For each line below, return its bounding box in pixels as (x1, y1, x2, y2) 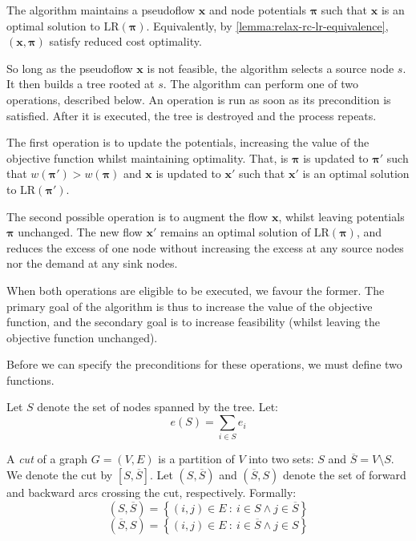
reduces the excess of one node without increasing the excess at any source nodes (6, 239, 404, 256)
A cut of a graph (6, 450, 88, 467)
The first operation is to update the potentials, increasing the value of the (6, 134, 370, 151)
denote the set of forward (282, 466, 406, 482)
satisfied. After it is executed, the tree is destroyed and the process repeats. (6, 107, 377, 123)
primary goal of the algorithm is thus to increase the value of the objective (6, 297, 373, 314)
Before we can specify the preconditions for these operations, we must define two (6, 356, 402, 373)
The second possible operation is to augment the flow (6, 208, 269, 224)
